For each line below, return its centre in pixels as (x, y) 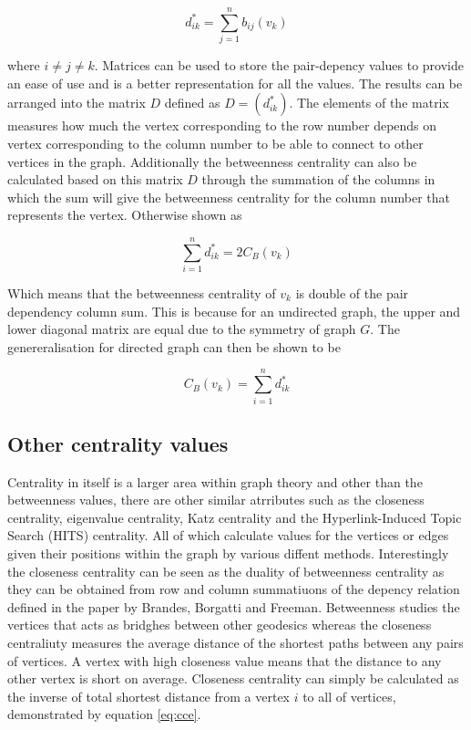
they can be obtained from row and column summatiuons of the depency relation (234, 589)
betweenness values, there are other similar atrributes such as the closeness (216, 500)
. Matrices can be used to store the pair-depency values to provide (279, 65)
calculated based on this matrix (95, 179)
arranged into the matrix (77, 103)
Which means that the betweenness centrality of (142, 293)
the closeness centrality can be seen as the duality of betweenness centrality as (226, 571)
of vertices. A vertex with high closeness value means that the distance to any (225, 660)
